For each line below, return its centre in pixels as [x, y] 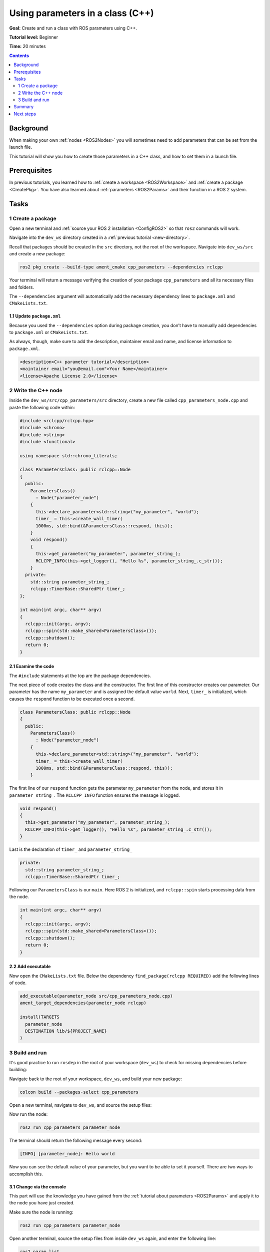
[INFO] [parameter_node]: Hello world [67, 1154]
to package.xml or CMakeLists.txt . [49, 333]
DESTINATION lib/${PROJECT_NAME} [66, 1031]
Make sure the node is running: [41, 1212]
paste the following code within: [42, 407]
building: [18, 1070]
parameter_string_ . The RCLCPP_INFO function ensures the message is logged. [94, 795]
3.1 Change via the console [38, 1186]
